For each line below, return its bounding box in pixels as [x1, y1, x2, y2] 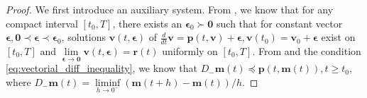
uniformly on [162, 44, 218, 59]
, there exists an [112, 16, 182, 30]
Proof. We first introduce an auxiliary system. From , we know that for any [6, 2, 334, 16]
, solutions [61, 30, 106, 44]
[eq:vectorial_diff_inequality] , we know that [6, 61, 197, 75]
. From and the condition [252, 44, 361, 59]
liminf [94, 78, 121, 88]
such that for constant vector [217, 16, 343, 30]
